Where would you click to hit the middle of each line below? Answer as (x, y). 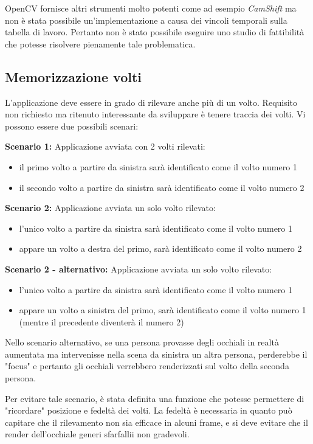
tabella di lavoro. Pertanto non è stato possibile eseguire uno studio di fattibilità (155, 32)
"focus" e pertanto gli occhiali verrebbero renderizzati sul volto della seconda (147, 366)
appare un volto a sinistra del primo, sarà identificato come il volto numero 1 (163, 310)
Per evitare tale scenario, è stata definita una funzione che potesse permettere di (155, 398)
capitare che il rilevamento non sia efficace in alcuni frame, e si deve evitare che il (156, 422)
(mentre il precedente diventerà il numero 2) (101, 321)
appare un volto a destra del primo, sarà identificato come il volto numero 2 (160, 248)
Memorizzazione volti (74, 76)
